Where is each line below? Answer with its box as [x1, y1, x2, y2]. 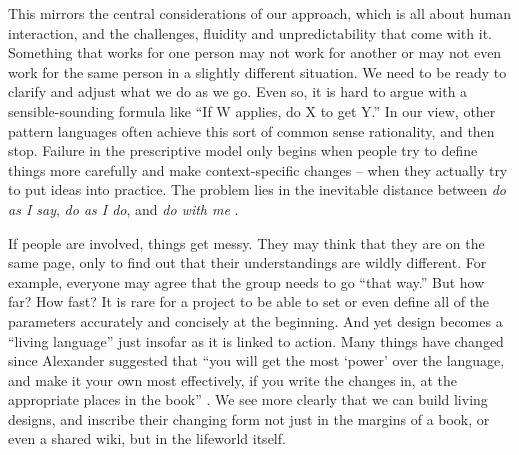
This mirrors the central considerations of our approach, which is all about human [8, 3, 512, 23]
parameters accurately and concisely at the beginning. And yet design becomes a [8, 310, 503, 331]
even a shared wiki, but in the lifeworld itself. [8, 428, 286, 449]
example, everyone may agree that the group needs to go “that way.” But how [8, 271, 485, 292]
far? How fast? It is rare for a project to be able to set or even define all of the [8, 291, 490, 312]
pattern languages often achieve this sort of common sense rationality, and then [8, 120, 495, 141]
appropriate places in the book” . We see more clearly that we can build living [8, 389, 488, 410]
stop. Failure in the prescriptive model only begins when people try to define [8, 140, 478, 161]
